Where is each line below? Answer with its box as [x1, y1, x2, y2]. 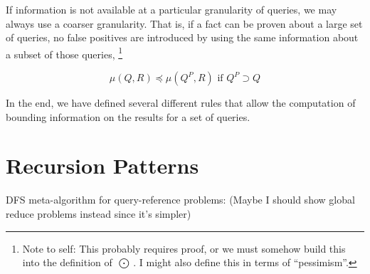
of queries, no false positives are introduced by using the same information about [6, 30, 359, 45]
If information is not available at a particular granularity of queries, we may [6, 2, 337, 16]
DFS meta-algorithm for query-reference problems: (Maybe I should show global [6, 192, 355, 207]
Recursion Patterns [6, 151, 199, 180]
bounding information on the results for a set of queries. [6, 109, 250, 124]
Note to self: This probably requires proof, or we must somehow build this [22, 241, 346, 255]
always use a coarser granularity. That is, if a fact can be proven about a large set [6, 16, 363, 31]
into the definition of [22, 255, 112, 270]
